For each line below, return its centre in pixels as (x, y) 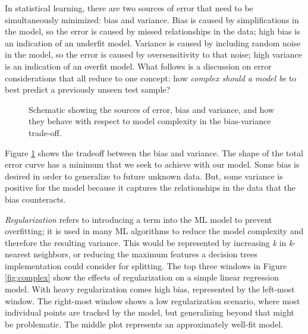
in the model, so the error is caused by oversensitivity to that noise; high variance (153, 54)
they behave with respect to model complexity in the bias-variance (150, 121)
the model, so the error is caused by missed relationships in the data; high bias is (153, 31)
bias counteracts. (35, 199)
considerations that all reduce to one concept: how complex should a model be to (151, 78)
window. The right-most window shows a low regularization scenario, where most (153, 300)
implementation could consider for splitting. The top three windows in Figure (146, 265)
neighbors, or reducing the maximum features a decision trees (145, 254)
